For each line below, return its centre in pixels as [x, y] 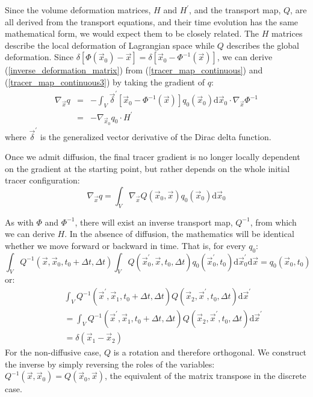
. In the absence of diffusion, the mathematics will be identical [179, 234]
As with [19, 222]
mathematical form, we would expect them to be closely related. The [132, 33]
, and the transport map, [235, 10]
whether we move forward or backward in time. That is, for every [126, 245]
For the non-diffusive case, [53, 352]
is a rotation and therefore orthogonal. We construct [210, 352]
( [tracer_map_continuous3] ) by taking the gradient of [105, 82]
